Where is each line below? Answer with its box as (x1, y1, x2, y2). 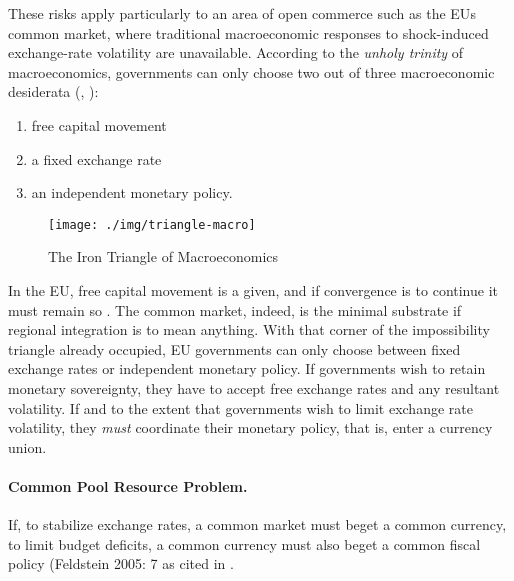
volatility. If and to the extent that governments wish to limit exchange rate (8, 397, 473, 418)
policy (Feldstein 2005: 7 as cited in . (8, 553, 234, 574)
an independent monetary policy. (31, 182, 233, 203)
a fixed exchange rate (31, 148, 162, 169)
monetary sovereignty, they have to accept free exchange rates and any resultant (8, 377, 500, 398)
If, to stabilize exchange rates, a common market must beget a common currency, (8, 514, 507, 535)
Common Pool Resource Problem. (8, 475, 248, 496)
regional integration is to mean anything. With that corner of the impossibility (8, 319, 490, 340)
